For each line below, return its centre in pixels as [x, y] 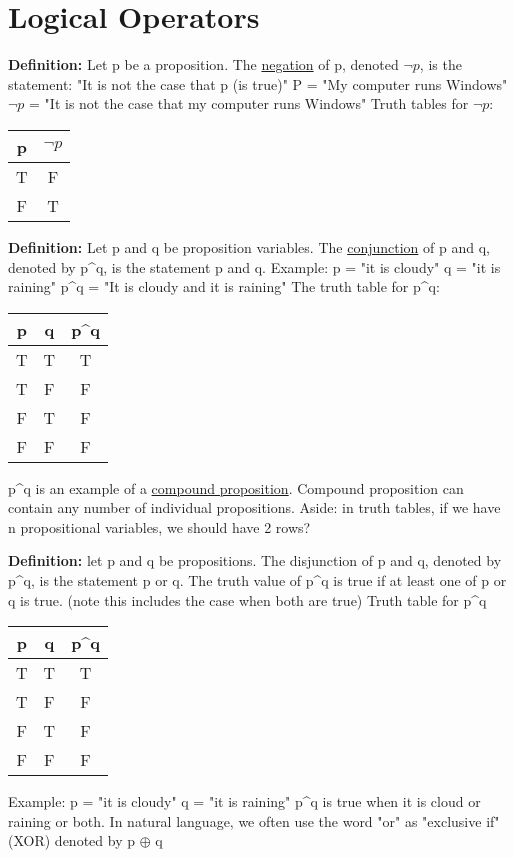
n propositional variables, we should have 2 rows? [159, 526]
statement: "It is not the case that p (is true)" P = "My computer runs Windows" [258, 83]
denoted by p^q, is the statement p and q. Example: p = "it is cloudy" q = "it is [254, 266]
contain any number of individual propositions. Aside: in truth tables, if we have [254, 507]
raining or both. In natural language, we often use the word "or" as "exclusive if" [254, 820]
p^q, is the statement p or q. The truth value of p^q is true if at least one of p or [257, 580]
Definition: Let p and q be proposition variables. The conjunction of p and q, [249, 246]
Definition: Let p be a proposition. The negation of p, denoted [203, 64]
